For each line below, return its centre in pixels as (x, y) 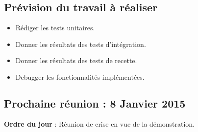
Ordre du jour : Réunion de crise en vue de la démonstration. (99, 123)
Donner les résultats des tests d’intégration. (81, 44)
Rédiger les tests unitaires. (55, 28)
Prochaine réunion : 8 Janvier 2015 (95, 103)
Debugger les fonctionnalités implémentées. (80, 77)
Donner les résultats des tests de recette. (76, 60)
